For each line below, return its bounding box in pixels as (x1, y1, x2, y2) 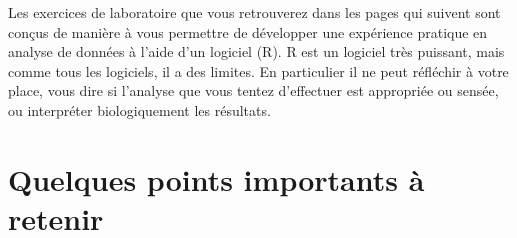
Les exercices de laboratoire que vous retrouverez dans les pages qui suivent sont (8, 2, 501, 22)
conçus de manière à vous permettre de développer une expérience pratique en (8, 21, 488, 42)
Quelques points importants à (8, 158, 425, 199)
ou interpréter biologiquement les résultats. (8, 99, 271, 120)
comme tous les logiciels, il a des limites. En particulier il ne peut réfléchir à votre (8, 60, 509, 81)
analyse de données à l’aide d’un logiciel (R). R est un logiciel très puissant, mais (8, 41, 505, 62)
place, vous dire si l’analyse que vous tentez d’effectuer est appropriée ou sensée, (8, 80, 499, 101)
